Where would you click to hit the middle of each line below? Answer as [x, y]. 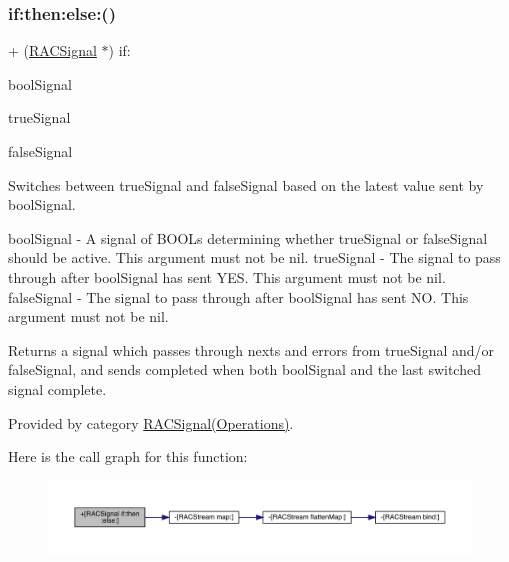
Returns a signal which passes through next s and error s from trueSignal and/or [251, 349]
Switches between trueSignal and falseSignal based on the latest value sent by [246, 184]
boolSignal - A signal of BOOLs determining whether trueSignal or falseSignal [248, 237]
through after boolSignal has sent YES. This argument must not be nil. [227, 276]
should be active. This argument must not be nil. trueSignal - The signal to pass [254, 257]
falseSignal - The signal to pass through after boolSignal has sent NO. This [238, 296]
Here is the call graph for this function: [128, 456]
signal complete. [57, 388]
